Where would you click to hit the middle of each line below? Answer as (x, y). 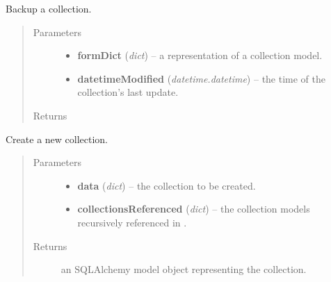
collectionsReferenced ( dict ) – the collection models (194, 209)
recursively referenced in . (132, 222)
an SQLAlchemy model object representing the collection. (184, 269)
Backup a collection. (49, 8)
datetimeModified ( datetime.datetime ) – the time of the (202, 78)
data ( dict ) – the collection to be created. (167, 185)
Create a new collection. (57, 139)
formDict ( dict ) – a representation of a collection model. (200, 55)
